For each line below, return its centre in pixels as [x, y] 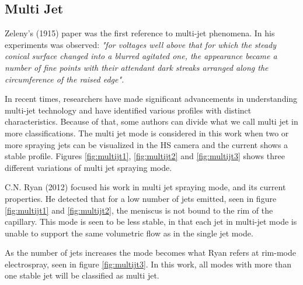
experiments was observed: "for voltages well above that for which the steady [141, 44]
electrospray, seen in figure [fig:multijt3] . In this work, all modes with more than [148, 264]
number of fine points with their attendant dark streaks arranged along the [137, 67]
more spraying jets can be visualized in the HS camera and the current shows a [147, 144]
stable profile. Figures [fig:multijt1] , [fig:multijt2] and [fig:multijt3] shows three [145, 156]
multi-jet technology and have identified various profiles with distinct [128, 110]
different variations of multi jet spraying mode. [88, 167]
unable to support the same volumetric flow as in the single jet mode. [129, 233]
